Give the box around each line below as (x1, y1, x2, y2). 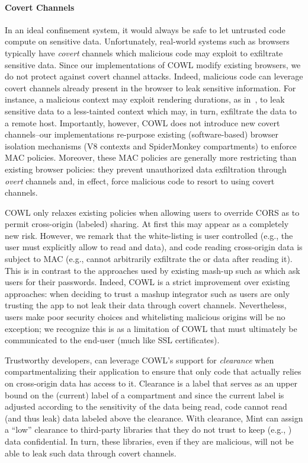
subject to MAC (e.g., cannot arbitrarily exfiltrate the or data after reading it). (5, 253, 293, 265)
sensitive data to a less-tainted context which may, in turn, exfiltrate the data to (5, 104, 297, 117)
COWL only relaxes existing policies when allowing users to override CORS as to (5, 206, 300, 218)
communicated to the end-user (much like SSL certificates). (5, 334, 220, 346)
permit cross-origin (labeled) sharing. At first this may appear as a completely (5, 218, 289, 230)
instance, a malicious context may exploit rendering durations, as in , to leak (5, 93, 285, 106)
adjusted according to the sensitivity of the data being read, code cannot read (5, 400, 287, 413)
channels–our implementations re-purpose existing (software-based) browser (5, 128, 278, 141)
